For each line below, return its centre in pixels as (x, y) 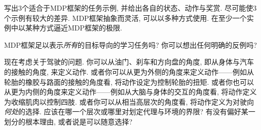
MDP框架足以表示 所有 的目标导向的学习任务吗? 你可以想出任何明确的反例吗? (130, 44)
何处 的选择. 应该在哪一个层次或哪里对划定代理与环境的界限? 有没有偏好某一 (130, 111)
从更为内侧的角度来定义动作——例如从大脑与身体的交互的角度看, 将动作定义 (130, 92)
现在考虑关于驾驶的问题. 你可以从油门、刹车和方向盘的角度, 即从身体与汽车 (129, 62)
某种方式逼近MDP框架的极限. (73, 28)
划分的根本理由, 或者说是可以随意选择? (68, 121)
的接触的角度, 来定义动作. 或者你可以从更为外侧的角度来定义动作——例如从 (129, 71)
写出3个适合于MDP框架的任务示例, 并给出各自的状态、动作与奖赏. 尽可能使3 (130, 8)
